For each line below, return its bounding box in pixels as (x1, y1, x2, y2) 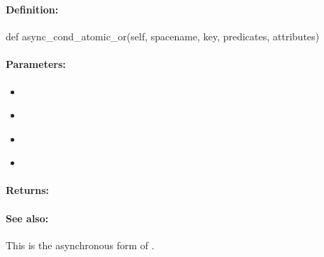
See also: (6, 210, 49, 225)
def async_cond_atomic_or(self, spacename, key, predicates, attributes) (6, 29, 320, 44)
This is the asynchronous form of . (6, 237, 155, 252)
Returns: (6, 183, 50, 198)
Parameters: (6, 57, 66, 72)
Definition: (6, 1, 59, 16)
